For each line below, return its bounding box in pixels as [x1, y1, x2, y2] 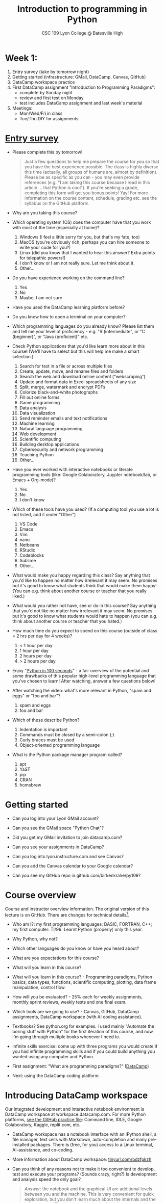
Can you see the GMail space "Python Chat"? [12, 825, 104, 831]
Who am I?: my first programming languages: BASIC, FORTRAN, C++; [12, 921, 153, 927]
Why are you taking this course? [12, 209, 77, 215]
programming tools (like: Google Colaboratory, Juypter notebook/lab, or [12, 471, 157, 477]
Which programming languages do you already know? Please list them [12, 323, 154, 329]
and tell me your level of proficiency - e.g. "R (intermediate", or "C [12, 328, 145, 334]
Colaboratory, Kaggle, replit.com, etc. [5, 1122, 81, 1128]
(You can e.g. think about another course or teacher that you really [12, 588, 147, 594]
